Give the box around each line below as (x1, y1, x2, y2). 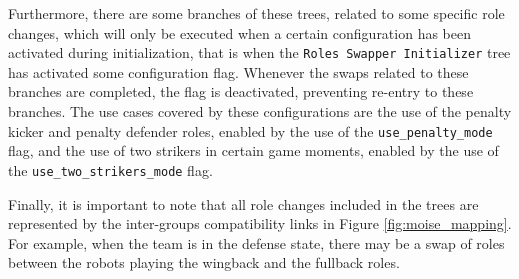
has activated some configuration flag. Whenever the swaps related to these (8, 61, 469, 82)
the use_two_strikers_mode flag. (8, 159, 213, 180)
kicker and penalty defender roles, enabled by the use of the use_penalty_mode (8, 120, 493, 141)
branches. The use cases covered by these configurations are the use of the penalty (8, 101, 512, 122)
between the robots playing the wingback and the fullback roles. (8, 252, 400, 273)
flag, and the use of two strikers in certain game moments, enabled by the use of (8, 140, 499, 161)
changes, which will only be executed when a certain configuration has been (8, 22, 472, 43)
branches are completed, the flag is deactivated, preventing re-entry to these (8, 81, 474, 102)
